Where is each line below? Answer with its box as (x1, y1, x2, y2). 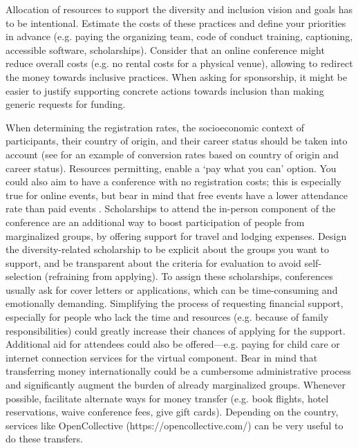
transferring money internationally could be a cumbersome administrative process (6, 364, 352, 378)
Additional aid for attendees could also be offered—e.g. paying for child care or (6, 337, 340, 351)
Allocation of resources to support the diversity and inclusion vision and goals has (6, 2, 353, 16)
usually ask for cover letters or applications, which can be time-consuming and (6, 282, 338, 297)
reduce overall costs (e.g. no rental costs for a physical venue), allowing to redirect (6, 56, 353, 71)
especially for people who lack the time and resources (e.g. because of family (6, 310, 329, 324)
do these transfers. (6, 431, 83, 446)
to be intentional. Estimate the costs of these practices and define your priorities (6, 15, 346, 30)
